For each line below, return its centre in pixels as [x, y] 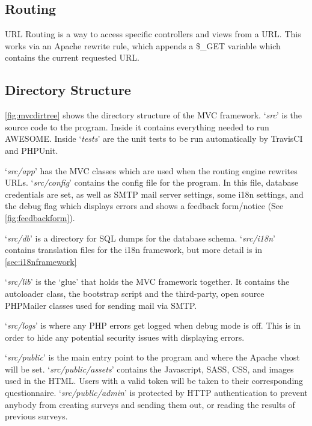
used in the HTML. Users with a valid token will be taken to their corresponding [154, 381]
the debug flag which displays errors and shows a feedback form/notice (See [144, 206]
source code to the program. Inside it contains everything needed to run [137, 126]
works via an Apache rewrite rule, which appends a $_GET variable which [143, 45]
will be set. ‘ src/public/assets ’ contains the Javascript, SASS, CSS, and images [149, 369]
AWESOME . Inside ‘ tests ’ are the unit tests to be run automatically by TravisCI [154, 138]
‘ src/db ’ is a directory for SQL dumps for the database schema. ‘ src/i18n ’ [140, 238]
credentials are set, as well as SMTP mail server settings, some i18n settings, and [154, 194]
